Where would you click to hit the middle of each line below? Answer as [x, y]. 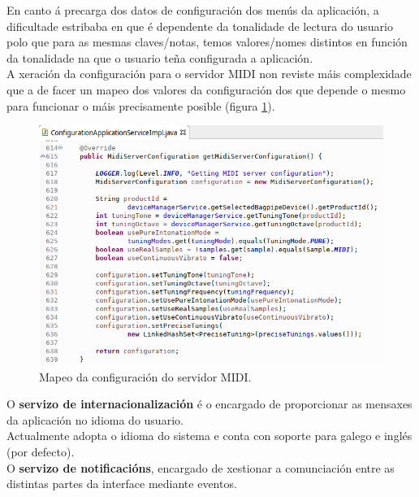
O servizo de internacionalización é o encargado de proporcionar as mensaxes [209, 404]
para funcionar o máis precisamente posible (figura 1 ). [141, 105]
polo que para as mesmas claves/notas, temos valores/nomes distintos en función [207, 42]
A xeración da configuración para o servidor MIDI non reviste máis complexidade [209, 74]
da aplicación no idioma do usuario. [95, 419]
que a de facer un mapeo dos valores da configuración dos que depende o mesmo [206, 89]
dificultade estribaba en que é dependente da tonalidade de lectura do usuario [200, 26]
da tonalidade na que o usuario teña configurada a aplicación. [160, 57]
